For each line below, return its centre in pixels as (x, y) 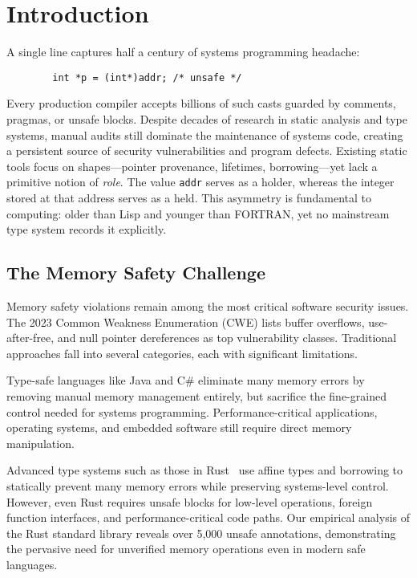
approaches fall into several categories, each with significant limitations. (182, 353)
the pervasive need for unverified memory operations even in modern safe (186, 549)
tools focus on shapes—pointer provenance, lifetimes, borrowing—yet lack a (192, 166)
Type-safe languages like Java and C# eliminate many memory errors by (186, 380)
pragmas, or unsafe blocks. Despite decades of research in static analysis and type (207, 118)
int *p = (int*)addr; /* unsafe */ (147, 77)
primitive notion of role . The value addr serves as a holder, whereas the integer (200, 182)
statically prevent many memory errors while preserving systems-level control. (198, 485)
